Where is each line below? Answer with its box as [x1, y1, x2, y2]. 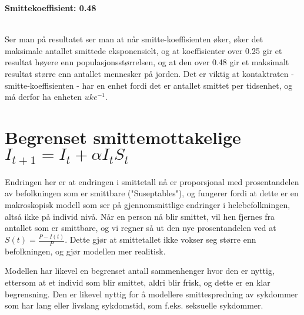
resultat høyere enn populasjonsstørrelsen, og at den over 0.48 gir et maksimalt [5, 56, 289, 68]
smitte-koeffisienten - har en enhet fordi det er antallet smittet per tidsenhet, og [5, 79, 293, 91]
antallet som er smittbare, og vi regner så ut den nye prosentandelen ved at [5, 222, 276, 234]
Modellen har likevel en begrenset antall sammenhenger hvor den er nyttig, [5, 264, 275, 277]
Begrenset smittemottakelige [5, 125, 241, 149]
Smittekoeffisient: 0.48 [5, 2, 96, 14]
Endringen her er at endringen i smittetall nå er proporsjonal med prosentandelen [5, 175, 299, 187]
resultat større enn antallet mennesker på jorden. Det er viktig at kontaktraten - [5, 67, 294, 79]
